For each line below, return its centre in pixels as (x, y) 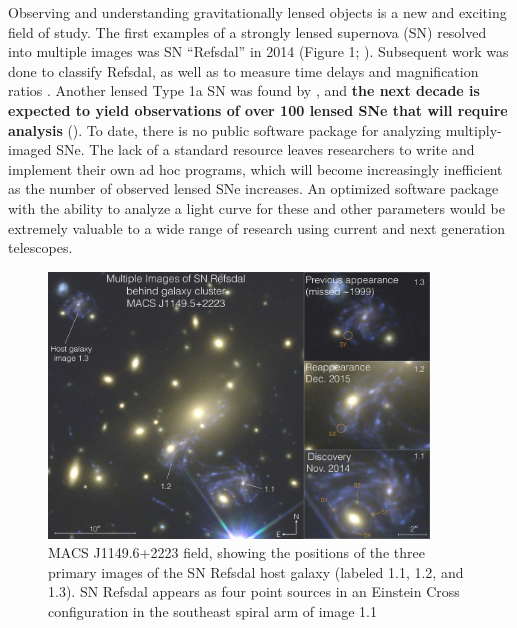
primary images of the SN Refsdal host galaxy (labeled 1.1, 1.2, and (256, 571)
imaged (30, 149)
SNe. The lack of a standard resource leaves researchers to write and (265, 149)
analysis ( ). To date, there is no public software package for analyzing (225, 129)
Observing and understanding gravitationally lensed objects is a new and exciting (257, 12)
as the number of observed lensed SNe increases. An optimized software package (253, 188)
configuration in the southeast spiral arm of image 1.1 (212, 610)
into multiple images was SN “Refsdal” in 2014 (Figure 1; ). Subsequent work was (258, 51)
